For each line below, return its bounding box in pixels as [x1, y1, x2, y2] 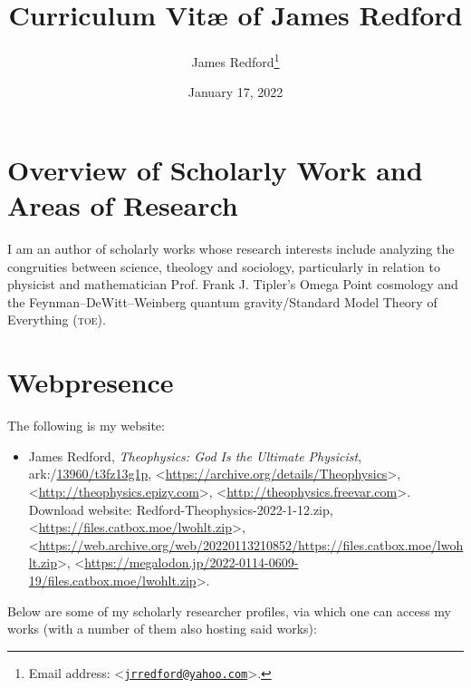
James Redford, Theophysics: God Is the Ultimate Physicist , [28, 446, 362, 465]
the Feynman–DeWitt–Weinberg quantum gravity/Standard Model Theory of [7, 292, 437, 311]
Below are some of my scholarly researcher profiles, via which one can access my [7, 601, 451, 620]
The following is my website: [7, 416, 165, 435]
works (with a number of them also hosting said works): [7, 619, 317, 638]
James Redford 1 [191, 50, 280, 71]
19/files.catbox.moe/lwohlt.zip [28, 570, 197, 589]
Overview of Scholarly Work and [7, 150, 423, 188]
